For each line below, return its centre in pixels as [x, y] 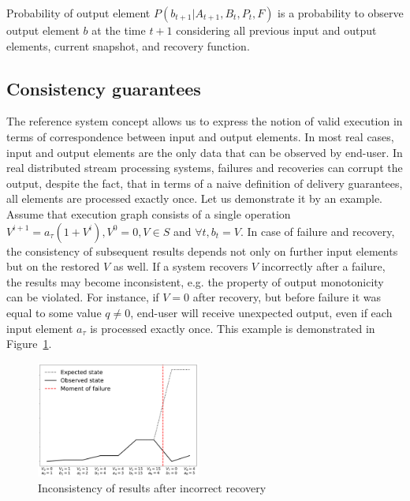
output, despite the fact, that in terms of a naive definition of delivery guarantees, [205, 183]
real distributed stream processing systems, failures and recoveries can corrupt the [205, 168]
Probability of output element [78, 13]
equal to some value [54, 312]
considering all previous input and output [276, 30]
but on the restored [53, 266]
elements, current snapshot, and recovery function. [128, 45]
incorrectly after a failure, [323, 266]
